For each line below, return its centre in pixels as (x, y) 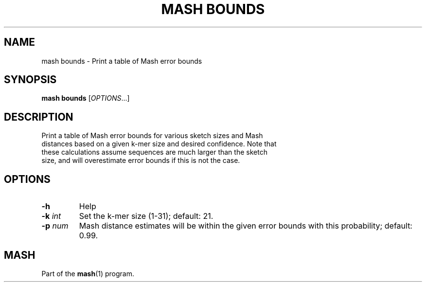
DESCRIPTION (39, 117)
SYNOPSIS (30, 80)
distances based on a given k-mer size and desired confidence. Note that (159, 144)
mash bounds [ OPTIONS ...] (86, 98)
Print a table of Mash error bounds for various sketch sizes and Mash (152, 136)
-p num (55, 226)
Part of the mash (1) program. (88, 273)
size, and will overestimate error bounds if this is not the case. (141, 161)
